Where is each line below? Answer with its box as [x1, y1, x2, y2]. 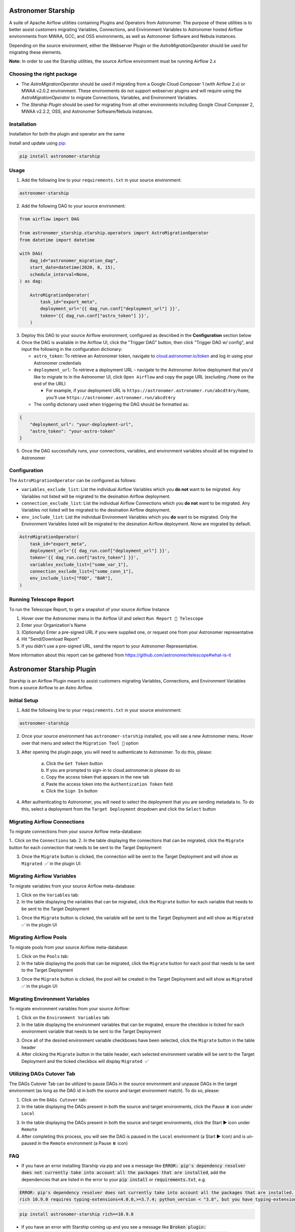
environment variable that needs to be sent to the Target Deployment [21, 1028, 161, 1034]
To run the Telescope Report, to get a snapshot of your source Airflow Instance [9, 606, 170, 612]
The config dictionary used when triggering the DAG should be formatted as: [33, 402, 189, 408]
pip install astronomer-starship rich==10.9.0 [19, 1211, 134, 1217]
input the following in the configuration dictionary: [21, 346, 122, 352]
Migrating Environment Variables [9, 995, 90, 1002]
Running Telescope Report [9, 596, 74, 603]
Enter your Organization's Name [21, 622, 87, 628]
